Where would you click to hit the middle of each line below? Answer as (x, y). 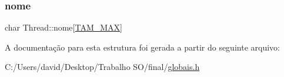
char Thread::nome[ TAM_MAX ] (64, 27)
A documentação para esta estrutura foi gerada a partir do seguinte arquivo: (142, 47)
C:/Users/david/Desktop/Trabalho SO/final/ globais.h (102, 67)
